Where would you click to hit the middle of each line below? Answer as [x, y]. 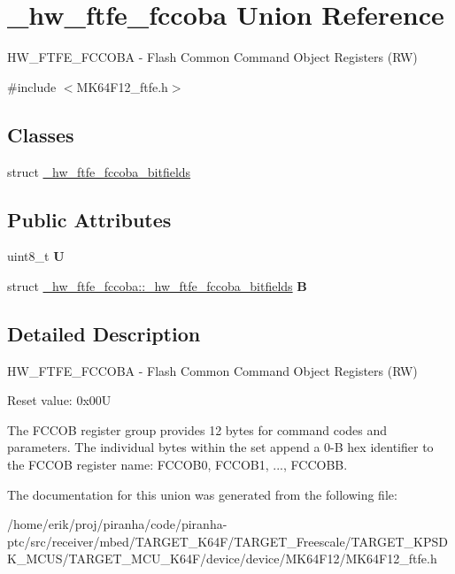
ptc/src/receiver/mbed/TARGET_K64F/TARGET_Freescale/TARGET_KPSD [227, 541]
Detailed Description [104, 333]
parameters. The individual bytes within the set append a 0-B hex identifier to [220, 447]
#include [32, 86]
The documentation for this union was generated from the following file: [202, 494]
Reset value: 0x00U [59, 400]
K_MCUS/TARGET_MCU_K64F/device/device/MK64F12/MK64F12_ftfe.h [222, 559]
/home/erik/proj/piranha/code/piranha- [117, 524]
